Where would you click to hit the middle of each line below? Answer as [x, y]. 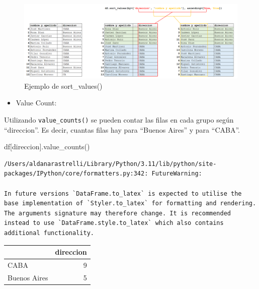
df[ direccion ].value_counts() [47, 147]
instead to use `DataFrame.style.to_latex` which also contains [114, 223]
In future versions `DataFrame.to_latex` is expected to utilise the [123, 193]
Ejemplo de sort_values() [63, 85]
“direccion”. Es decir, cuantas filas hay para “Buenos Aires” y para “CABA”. [122, 129]
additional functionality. [49, 233]
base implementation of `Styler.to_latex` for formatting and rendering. [130, 204]
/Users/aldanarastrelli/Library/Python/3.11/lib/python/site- [110, 164]
